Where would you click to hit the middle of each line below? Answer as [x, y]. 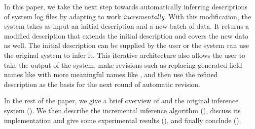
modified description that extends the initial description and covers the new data [126, 35]
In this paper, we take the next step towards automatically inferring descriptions [126, 6]
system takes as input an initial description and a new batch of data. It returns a [127, 26]
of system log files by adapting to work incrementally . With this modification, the [127, 16]
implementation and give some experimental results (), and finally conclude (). [123, 120]
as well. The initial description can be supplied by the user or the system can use [127, 45]
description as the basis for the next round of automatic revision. [102, 84]
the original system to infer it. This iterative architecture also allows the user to [125, 55]
